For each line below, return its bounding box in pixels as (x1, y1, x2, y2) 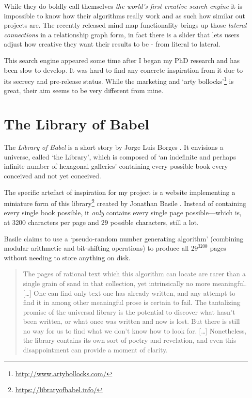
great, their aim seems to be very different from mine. (4, 85, 163, 96)
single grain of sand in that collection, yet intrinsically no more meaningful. (23, 278, 247, 288)
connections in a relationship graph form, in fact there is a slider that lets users (4, 29, 239, 39)
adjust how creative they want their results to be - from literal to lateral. (4, 39, 220, 49)
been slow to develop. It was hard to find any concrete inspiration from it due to (4, 64, 243, 75)
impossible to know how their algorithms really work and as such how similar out (4, 10, 246, 20)
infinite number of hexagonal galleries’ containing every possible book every (4, 161, 228, 171)
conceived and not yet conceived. (4, 170, 101, 180)
